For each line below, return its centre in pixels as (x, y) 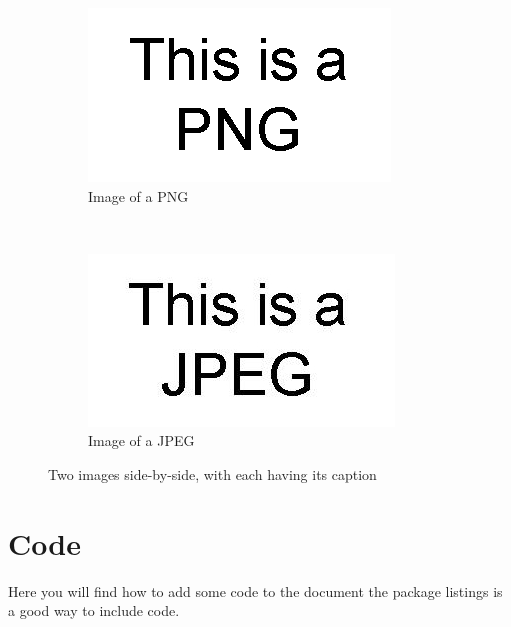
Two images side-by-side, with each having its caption (212, 473)
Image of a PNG (138, 195)
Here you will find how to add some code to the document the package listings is (255, 590)
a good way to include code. (94, 610)
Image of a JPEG (141, 440)
